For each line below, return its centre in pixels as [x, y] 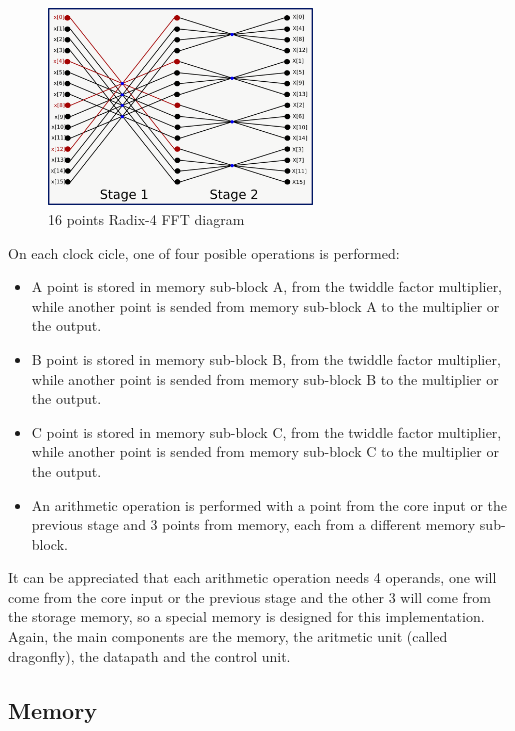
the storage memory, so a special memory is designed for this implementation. [246, 616]
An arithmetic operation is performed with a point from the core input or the [269, 504]
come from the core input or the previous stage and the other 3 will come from [249, 596]
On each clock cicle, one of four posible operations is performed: [204, 252]
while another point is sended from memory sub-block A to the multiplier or [265, 305]
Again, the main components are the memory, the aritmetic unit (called [228, 636]
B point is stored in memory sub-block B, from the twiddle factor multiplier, [266, 358]
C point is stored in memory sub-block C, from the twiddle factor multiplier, [266, 431]
